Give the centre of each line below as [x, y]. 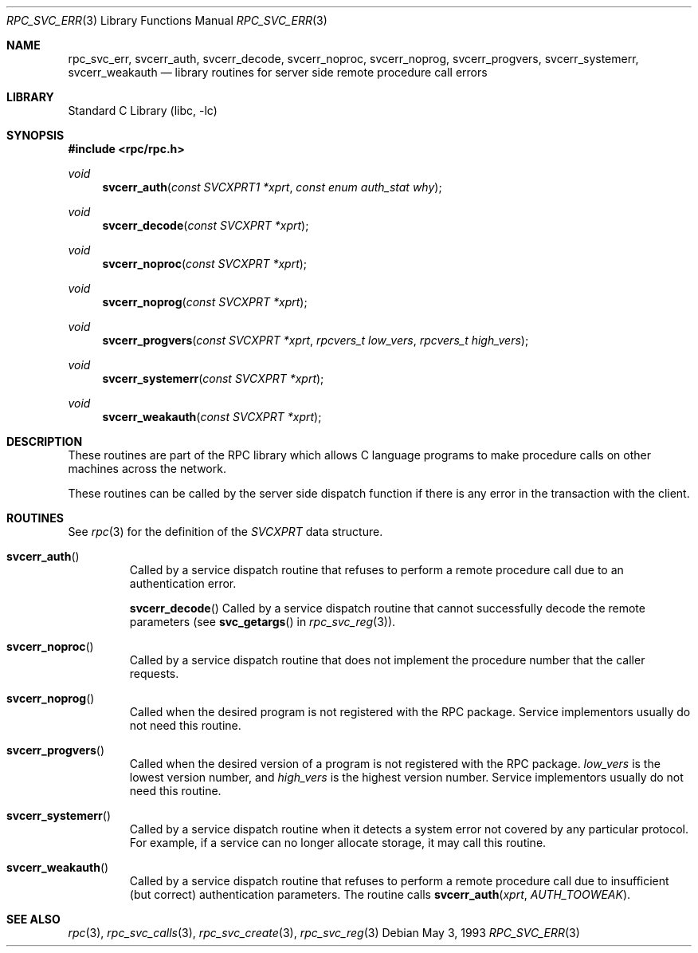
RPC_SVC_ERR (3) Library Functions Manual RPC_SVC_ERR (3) [167, 20]
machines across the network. [147, 469]
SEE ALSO [33, 919]
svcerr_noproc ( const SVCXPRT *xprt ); [205, 264]
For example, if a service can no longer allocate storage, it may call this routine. [338, 843]
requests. [154, 673]
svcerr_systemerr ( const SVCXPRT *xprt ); [213, 378]
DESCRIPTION [45, 441]
